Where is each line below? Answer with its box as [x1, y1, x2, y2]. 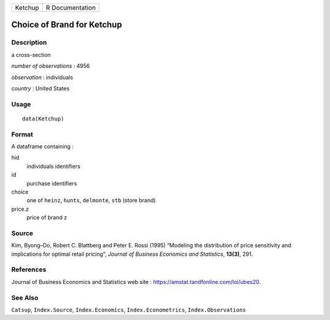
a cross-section [11, 51, 51, 58]
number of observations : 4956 [11, 62, 90, 70]
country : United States [11, 84, 70, 92]
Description [11, 38, 47, 47]
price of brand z [26, 214, 67, 221]
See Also [11, 293, 38, 302]
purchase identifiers [26, 180, 78, 187]
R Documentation [46, 4, 96, 12]
